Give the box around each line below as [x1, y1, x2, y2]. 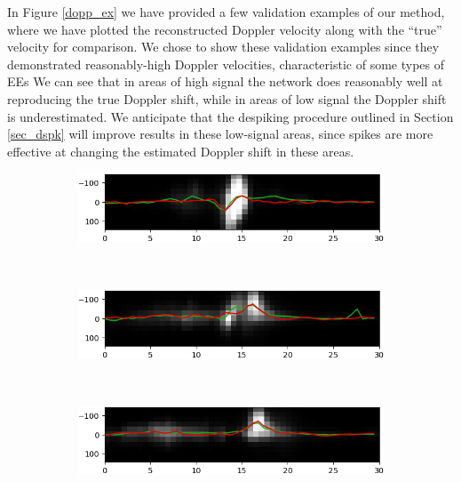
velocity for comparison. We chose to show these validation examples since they [7, 37, 440, 56]
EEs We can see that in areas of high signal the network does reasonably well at [7, 72, 443, 91]
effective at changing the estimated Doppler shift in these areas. [7, 141, 354, 160]
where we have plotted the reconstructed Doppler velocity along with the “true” [7, 20, 442, 38]
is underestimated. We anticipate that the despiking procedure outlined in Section [7, 107, 454, 125]
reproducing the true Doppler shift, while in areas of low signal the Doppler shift [7, 89, 447, 108]
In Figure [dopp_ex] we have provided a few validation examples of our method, [7, 3, 445, 20]
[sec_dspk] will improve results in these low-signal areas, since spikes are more [7, 125, 433, 143]
